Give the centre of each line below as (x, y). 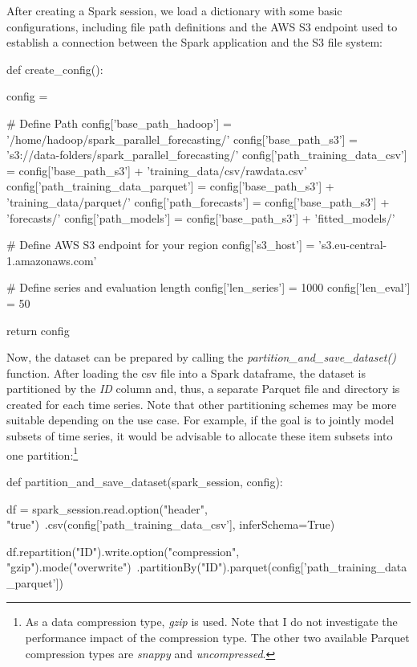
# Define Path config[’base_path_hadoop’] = (119, 123)
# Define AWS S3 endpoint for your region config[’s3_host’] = (161, 245)
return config (38, 330)
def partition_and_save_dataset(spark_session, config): (145, 481)
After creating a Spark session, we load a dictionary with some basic (174, 10)
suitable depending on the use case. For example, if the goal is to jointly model (200, 420)
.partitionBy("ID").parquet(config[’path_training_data (272, 567)
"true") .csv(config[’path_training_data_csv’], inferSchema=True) (171, 524)
